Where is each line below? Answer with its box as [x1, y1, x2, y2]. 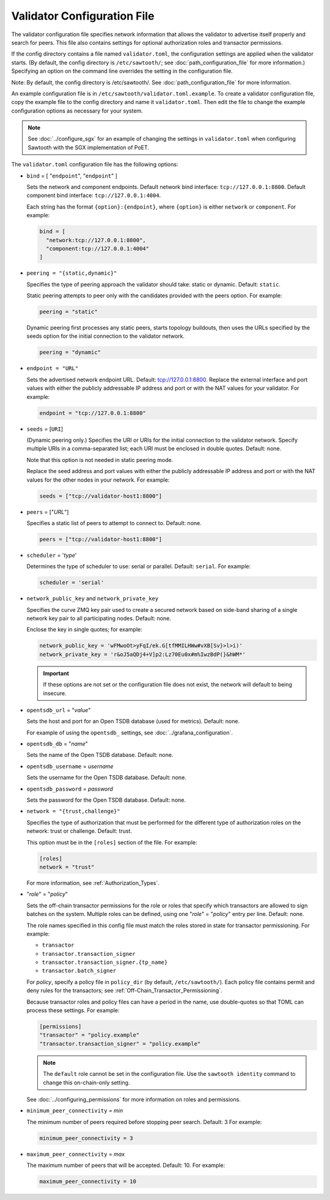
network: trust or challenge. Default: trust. [26, 827, 133, 835]
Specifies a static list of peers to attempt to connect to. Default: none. [26, 519, 202, 526]
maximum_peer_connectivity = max [26, 1150, 125, 1158]
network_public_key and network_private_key [26, 595, 159, 602]
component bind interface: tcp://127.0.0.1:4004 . [26, 192, 161, 199]
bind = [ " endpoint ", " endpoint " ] [26, 172, 117, 179]
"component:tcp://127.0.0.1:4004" [46, 245, 150, 252]
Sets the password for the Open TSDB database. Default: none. [26, 796, 186, 804]
